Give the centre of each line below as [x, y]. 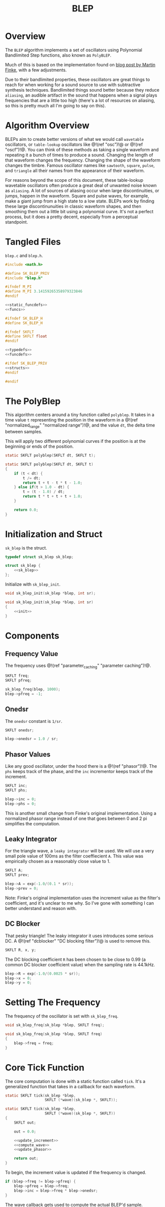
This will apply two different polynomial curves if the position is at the [76, 441]
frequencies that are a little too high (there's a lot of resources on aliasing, [80, 100]
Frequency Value [32, 654]
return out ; [26, 1158]
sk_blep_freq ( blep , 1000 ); [33, 689]
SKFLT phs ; [16, 790]
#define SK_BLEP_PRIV [27, 273]
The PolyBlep [33, 401]
